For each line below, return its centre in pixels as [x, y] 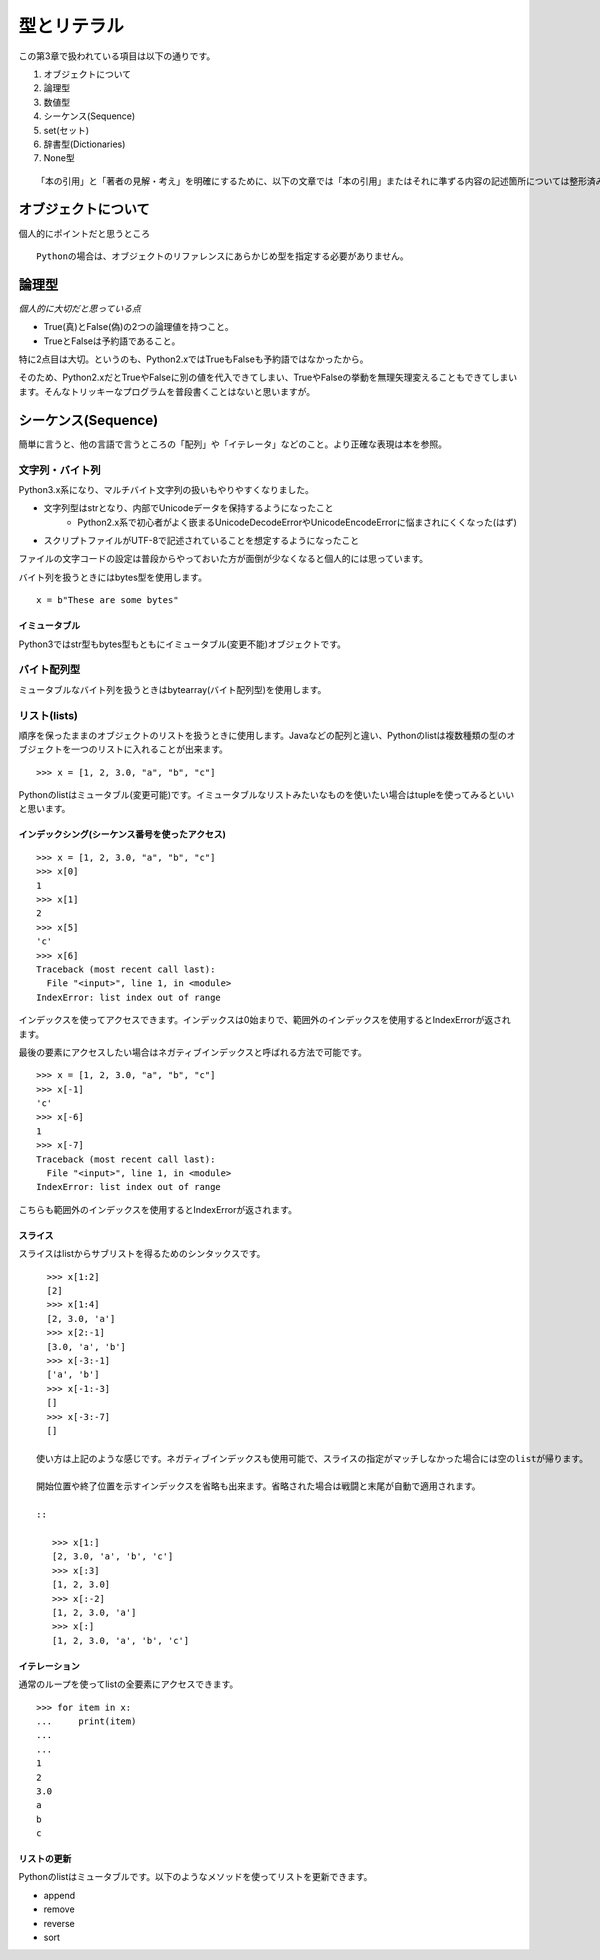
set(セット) [66, 130]
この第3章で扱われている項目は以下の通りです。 [117, 56]
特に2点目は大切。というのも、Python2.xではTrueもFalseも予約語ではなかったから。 [193, 359]
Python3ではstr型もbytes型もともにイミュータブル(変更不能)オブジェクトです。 [182, 644]
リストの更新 [45, 1859]
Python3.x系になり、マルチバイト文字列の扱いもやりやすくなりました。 [166, 489]
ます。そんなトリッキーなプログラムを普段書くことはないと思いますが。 [166, 391]
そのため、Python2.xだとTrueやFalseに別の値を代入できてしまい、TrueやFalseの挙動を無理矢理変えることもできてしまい [268, 377]
